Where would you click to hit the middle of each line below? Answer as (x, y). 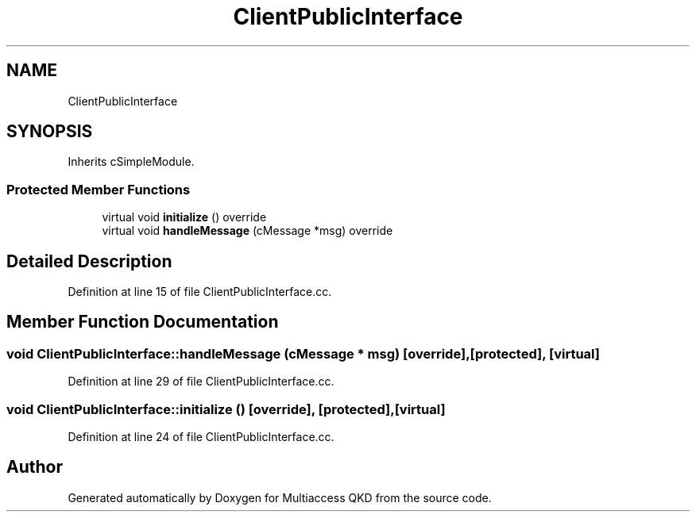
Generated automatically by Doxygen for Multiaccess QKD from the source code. (280, 497)
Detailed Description (89, 261)
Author (35, 467)
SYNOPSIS (50, 132)
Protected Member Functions (99, 189)
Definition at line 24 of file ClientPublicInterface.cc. (201, 437)
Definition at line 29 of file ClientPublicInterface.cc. (201, 382)
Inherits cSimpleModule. (131, 162)
